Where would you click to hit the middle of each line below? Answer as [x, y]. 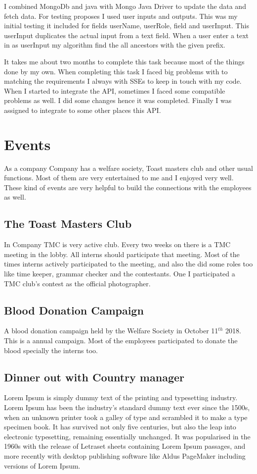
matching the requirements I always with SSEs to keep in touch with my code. [123, 81]
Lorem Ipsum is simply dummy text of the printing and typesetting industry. [121, 397]
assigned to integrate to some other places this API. [83, 110]
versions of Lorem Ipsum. [42, 465]
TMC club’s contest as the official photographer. [77, 283]
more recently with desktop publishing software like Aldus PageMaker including [125, 455]
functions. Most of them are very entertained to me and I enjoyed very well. [119, 178]
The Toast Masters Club [68, 224]
